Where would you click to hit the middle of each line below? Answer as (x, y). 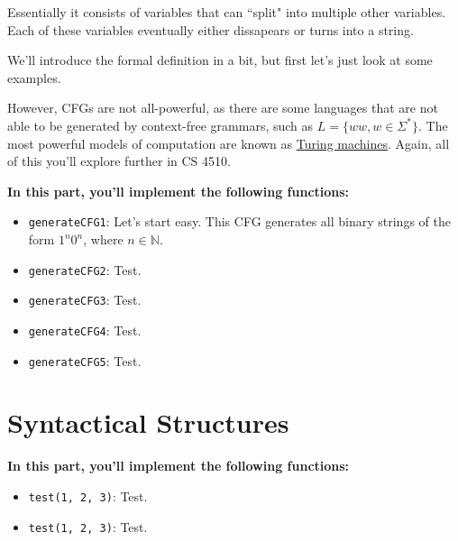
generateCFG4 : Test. (85, 330)
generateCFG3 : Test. (85, 300)
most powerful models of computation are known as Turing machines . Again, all (229, 143)
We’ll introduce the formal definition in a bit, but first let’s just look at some (220, 60)
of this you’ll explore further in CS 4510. (119, 161)
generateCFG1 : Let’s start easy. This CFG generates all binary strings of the (239, 221)
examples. (34, 77)
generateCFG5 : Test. (85, 360)
